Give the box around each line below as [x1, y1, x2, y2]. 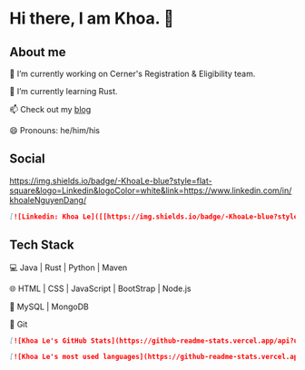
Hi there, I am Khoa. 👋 [9, 8, 174, 29]
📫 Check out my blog [9, 104, 92, 114]
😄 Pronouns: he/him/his [9, 125, 101, 135]
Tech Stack [9, 238, 74, 253]
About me [9, 44, 66, 60]
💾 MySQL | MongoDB [9, 301, 89, 312]
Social [9, 151, 45, 167]
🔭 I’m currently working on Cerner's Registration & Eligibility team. [9, 68, 256, 79]
